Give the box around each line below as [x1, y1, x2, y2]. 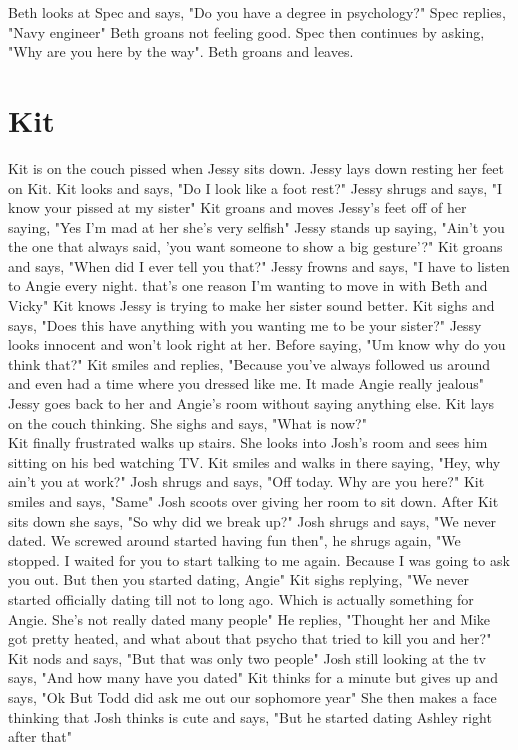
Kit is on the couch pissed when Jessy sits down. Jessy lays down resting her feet [8, 157, 504, 178]
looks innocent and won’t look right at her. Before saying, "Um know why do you [8, 334, 506, 355]
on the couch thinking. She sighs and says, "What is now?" [8, 412, 367, 433]
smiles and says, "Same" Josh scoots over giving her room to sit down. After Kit [8, 491, 499, 511]
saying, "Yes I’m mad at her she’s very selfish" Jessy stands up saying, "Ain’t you [8, 216, 505, 237]
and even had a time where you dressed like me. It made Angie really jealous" [8, 373, 485, 394]
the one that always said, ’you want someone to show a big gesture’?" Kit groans [8, 236, 503, 257]
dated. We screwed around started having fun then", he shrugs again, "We [8, 530, 461, 551]
